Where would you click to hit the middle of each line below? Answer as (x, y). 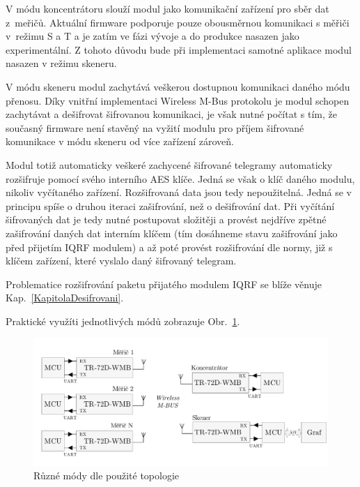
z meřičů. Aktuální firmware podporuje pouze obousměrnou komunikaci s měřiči (178, 22)
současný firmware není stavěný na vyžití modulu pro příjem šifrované (155, 127)
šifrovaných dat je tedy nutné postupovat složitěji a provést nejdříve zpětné (166, 219)
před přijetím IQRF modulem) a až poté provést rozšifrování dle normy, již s (169, 247)
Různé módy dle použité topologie (107, 475)
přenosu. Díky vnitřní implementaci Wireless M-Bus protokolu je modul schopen (178, 100)
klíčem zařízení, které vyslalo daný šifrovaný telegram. (121, 261)
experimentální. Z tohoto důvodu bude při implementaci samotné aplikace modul (179, 49)
